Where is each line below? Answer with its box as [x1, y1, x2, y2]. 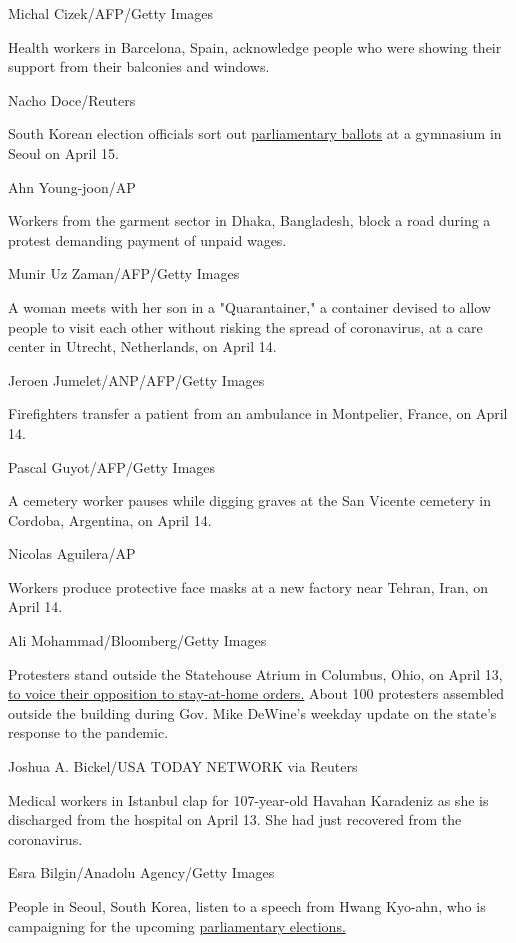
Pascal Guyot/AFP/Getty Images [8, 456, 216, 477]
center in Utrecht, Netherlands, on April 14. [8, 336, 277, 357]
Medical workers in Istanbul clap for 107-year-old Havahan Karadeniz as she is [8, 789, 489, 810]
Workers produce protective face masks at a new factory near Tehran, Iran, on [8, 576, 489, 597]
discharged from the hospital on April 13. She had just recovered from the [8, 809, 462, 830]
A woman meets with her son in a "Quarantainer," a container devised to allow [8, 296, 491, 317]
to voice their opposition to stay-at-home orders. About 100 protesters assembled [8, 683, 505, 704]
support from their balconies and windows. [8, 56, 270, 77]
